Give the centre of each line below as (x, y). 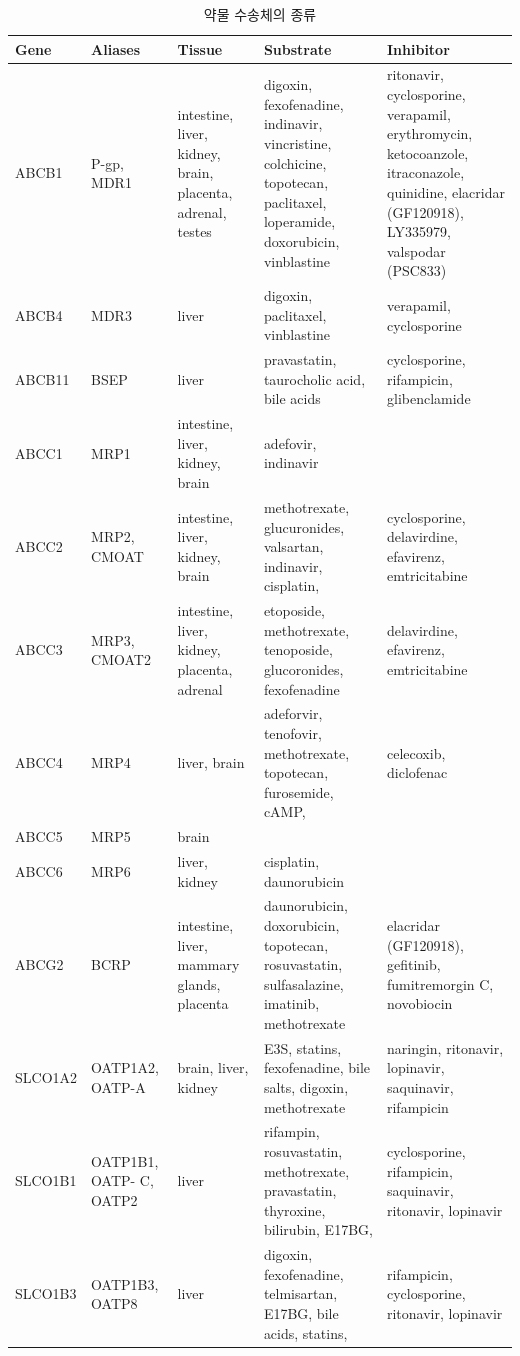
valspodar (416, 250)
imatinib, (291, 1003)
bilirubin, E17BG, (318, 1229)
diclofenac (417, 772)
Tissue (200, 48)
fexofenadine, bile (317, 1067)
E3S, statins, (302, 1047)
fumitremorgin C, (440, 983)
